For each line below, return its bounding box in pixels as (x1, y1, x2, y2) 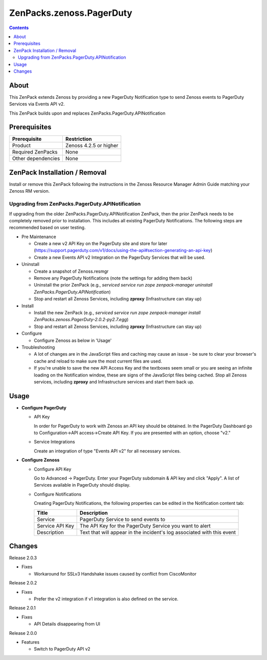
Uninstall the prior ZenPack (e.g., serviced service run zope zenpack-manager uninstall (34, 282, 213, 288)
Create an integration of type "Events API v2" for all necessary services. (34, 448, 181, 454)
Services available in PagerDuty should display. (34, 482, 131, 488)
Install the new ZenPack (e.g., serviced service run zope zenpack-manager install (34, 310, 201, 316)
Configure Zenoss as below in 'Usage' (34, 337, 112, 343)
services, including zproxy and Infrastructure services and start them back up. (34, 378, 195, 385)
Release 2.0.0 (9, 630, 37, 636)
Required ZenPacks (12, 149, 58, 156)
